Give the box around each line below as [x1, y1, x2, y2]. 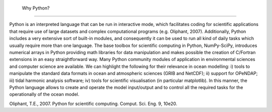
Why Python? [22, 5, 50, 11]
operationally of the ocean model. [9, 91, 80, 97]
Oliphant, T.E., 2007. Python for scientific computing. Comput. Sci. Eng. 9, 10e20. [9, 100, 177, 106]
